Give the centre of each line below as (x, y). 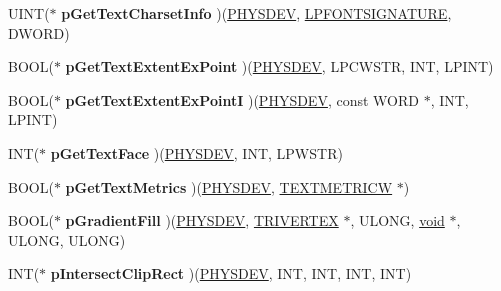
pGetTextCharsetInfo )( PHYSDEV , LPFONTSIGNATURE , (256, 13)
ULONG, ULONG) (67, 239)
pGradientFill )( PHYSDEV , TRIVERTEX (202, 220)
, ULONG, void (397, 220)
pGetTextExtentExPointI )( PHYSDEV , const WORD (242, 99)
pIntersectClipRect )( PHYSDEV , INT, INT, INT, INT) (231, 273)
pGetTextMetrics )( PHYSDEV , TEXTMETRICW (229, 186)
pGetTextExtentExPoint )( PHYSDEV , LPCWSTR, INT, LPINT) (279, 66)
